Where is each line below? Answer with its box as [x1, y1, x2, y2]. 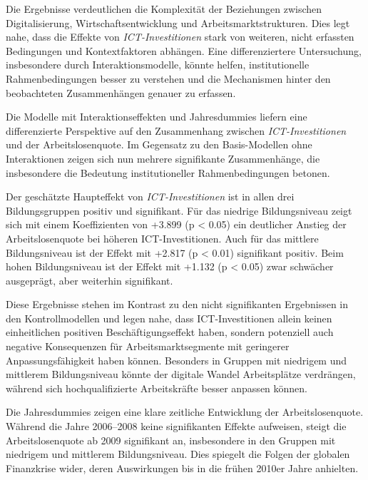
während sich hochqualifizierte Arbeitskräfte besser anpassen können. [6, 380, 308, 395]
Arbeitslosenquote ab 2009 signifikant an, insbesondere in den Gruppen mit [6, 432, 336, 447]
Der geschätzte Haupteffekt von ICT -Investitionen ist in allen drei [6, 189, 295, 204]
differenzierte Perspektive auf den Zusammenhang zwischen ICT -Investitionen [6, 123, 347, 138]
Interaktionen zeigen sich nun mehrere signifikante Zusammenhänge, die [6, 150, 320, 165]
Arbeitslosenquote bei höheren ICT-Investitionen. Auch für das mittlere [6, 230, 319, 245]
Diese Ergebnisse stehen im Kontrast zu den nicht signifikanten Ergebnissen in [6, 297, 349, 312]
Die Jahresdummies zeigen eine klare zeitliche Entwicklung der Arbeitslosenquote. [6, 404, 364, 419]
